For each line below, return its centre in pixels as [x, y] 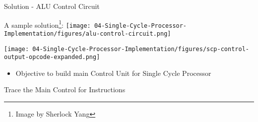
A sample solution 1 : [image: [47, 24]
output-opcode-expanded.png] [52, 57]
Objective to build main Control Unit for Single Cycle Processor [113, 73]
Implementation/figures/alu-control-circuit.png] [88, 33]
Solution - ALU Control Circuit [52, 6]
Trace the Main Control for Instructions [65, 90]
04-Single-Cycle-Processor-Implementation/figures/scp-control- [141, 49]
